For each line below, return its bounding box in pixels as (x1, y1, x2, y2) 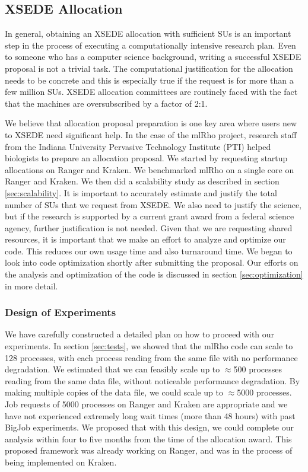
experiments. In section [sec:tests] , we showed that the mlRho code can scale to (5, 340, 293, 352)
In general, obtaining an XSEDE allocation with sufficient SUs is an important (5, 27, 291, 40)
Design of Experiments (5, 305, 116, 320)
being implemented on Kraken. (5, 456, 117, 468)
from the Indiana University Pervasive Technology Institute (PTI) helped (5, 140, 271, 152)
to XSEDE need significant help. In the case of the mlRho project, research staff (5, 128, 297, 141)
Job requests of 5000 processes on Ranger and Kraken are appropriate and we (5, 398, 288, 410)
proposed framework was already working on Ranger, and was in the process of (5, 444, 293, 457)
